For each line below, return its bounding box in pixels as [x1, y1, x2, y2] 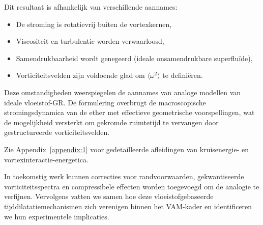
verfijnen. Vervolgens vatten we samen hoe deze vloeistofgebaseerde [4, 191, 214, 202]
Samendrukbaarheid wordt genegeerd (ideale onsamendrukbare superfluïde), [16, 52, 253, 63]
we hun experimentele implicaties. [4, 211, 109, 221]
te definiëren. [162, 70, 203, 80]
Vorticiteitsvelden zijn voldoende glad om [16, 70, 145, 80]
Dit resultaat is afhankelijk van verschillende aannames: [4, 2, 178, 12]
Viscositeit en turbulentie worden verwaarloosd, [16, 36, 164, 46]
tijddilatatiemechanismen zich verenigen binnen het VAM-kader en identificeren [4, 201, 252, 211]
